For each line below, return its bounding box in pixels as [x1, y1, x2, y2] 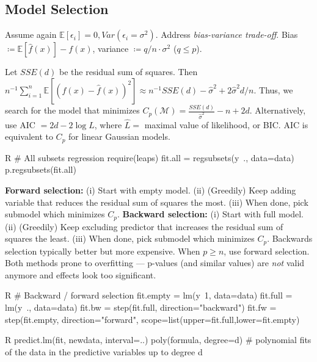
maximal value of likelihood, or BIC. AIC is [144, 118, 308, 131]
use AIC [5, 118, 35, 131]
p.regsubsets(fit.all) [5, 163, 76, 176]
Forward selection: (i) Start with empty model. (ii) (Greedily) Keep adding [5, 184, 296, 196]
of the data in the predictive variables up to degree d [5, 345, 203, 358]
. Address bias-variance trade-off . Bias [155, 28, 298, 41]
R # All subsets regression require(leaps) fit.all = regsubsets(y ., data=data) [5, 151, 294, 164]
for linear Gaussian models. [68, 130, 170, 143]
